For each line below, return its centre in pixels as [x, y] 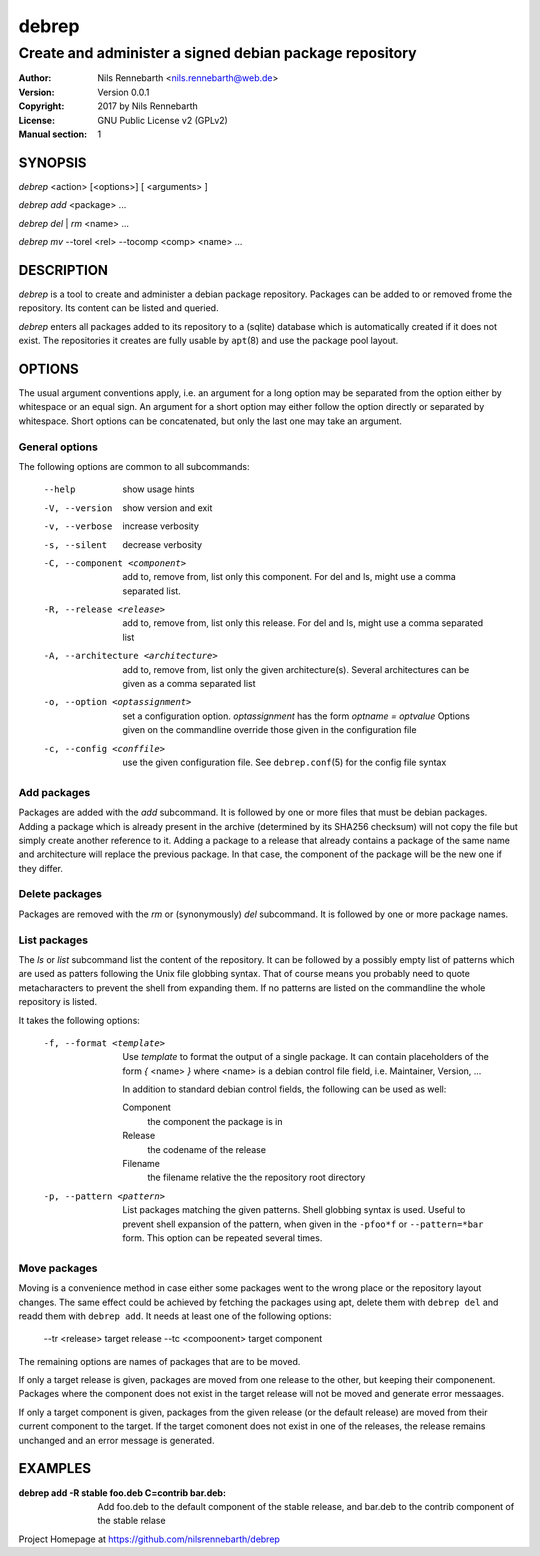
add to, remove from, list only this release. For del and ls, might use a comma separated [303, 623]
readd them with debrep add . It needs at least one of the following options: [175, 1316]
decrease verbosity [162, 544]
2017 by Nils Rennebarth [148, 106]
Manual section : [53, 134]
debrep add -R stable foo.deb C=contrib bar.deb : [122, 1492]
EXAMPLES [55, 1468]
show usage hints [158, 489]
